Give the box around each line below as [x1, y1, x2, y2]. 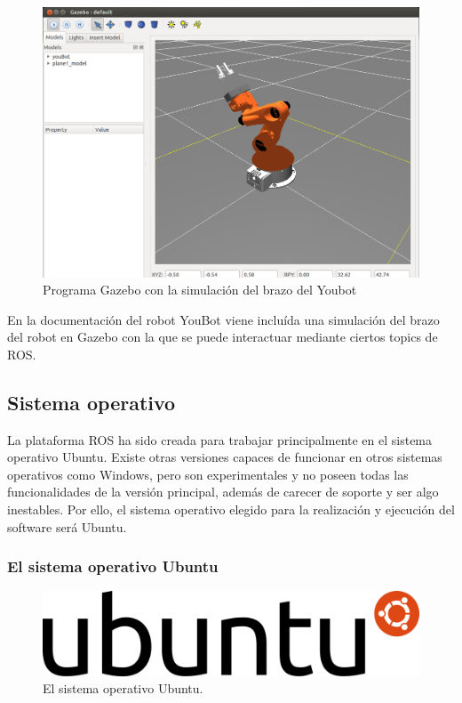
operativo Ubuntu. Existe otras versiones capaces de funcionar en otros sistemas [7, 448, 442, 466]
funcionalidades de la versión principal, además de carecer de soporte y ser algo [7, 482, 439, 501]
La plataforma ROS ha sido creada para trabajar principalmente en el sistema [7, 430, 433, 448]
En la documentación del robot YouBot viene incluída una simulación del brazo [7, 310, 440, 328]
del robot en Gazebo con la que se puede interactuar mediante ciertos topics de [7, 327, 438, 346]
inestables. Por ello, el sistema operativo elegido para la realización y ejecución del [7, 500, 455, 519]
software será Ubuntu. [7, 517, 127, 536]
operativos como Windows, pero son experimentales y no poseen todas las [7, 465, 409, 483]
